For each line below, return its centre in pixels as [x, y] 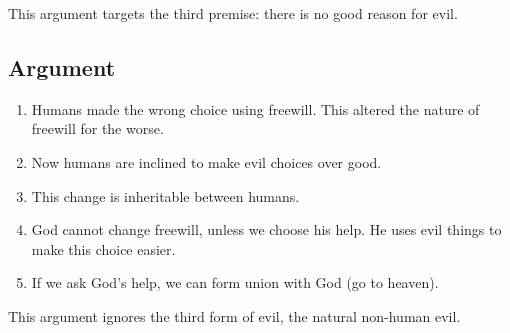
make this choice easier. [103, 248]
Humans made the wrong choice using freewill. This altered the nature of [255, 108]
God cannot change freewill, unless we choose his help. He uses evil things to [266, 229]
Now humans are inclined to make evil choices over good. [206, 161]
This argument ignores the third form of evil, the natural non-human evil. [234, 315]
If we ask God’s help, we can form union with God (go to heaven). [235, 282]
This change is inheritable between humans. [165, 195]
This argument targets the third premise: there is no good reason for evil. [233, 13]
